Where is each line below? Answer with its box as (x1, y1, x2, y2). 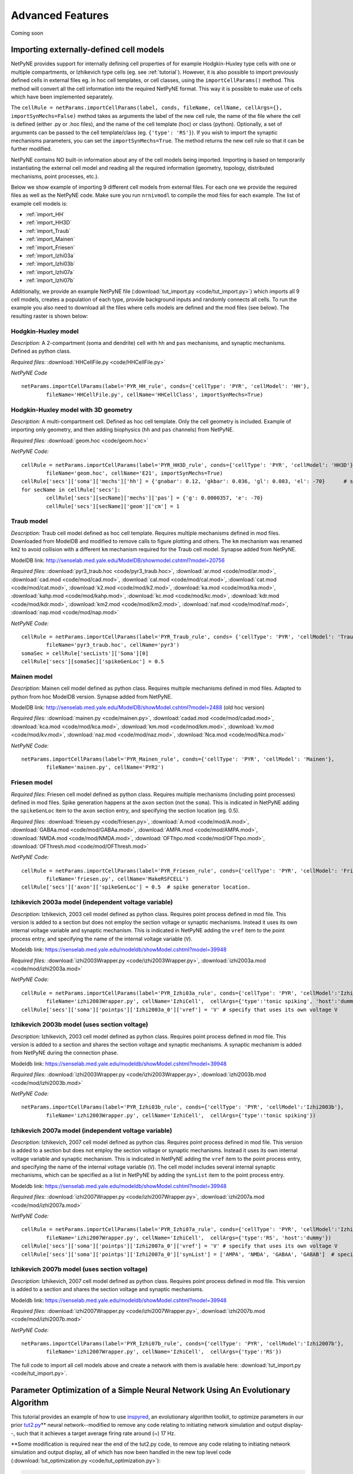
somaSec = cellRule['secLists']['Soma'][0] (21, 650, 149, 657)
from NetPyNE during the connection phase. (11, 1049, 119, 1057)
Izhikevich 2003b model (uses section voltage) (11, 1021, 148, 1029)
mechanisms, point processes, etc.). (11, 173, 99, 180)
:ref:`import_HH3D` (25, 219, 72, 226)
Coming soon (11, 29, 44, 37)
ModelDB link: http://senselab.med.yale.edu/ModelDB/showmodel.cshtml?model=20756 (11, 557, 225, 564)
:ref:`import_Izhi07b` (25, 277, 75, 284)
